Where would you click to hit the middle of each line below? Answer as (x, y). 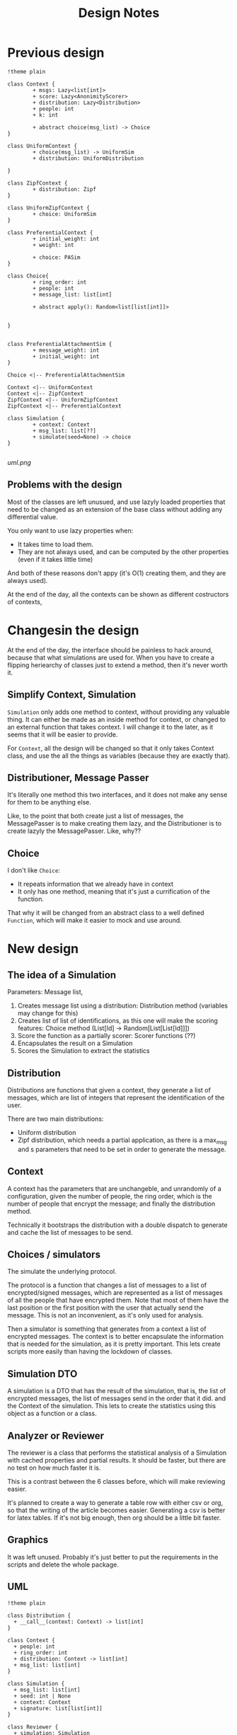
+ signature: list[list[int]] (58, 1708)
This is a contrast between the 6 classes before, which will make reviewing (116, 1481)
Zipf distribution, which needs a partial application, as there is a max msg (122, 1141)
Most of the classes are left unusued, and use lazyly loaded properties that (116, 502)
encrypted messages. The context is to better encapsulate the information (116, 1337)
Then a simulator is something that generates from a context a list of (107, 1329)
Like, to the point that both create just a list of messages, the (96, 816)
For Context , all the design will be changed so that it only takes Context (111, 748)
